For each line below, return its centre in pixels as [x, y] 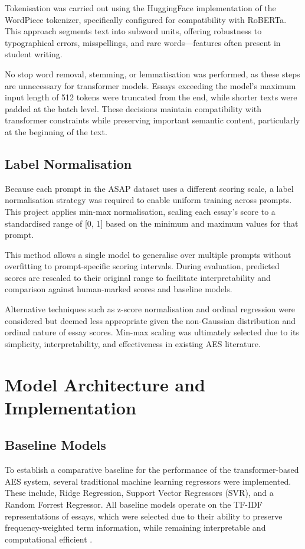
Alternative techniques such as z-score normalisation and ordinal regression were [150, 309]
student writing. [34, 54]
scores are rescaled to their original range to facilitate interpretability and [138, 277]
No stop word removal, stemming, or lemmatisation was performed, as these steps [152, 73]
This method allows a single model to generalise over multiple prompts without [148, 254]
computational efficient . [49, 539]
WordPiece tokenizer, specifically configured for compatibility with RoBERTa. [146, 19]
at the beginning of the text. [56, 131]
